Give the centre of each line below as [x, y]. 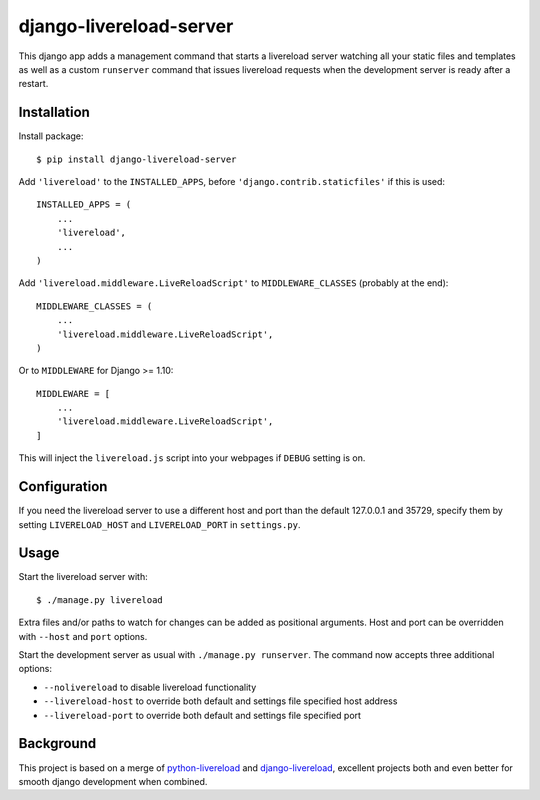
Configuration [63, 486]
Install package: [51, 136]
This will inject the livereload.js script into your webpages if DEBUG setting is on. [192, 458]
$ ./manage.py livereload [100, 599]
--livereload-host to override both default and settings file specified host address [220, 701]
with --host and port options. [83, 636]
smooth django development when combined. [113, 781]
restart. [33, 84]
